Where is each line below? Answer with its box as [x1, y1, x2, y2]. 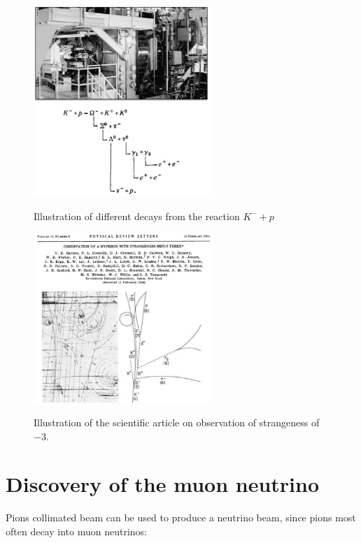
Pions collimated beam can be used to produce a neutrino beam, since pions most [6, 510, 356, 525]
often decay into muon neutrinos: [6, 523, 147, 538]
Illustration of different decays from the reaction [34, 208, 240, 223]
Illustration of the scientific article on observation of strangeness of [34, 415, 320, 430]
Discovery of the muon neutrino [6, 470, 320, 498]
